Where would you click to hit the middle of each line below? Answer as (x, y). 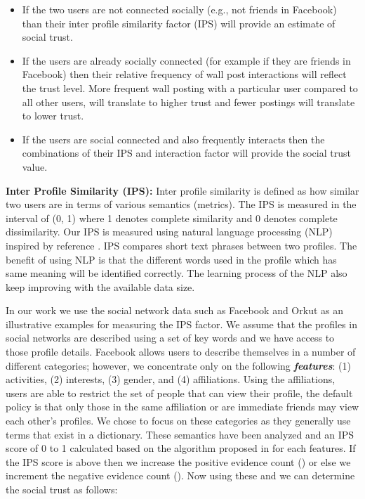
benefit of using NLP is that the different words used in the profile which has (171, 259)
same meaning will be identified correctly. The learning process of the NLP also (177, 273)
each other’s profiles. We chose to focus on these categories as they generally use (178, 421)
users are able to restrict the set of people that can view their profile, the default (179, 393)
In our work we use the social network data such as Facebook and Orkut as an (174, 310)
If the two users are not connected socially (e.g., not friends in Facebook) (179, 9)
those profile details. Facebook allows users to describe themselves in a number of (181, 352)
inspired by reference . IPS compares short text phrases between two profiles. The (181, 245)
